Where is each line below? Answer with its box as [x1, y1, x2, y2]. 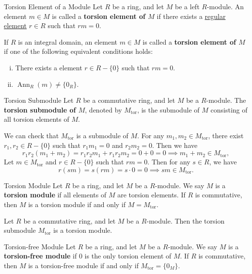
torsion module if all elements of [4, 190, 107, 200]
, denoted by [85, 104, 122, 114]
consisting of [210, 104, 248, 114]
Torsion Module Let [4, 180, 63, 190]
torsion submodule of [4, 104, 76, 114]
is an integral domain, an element [18, 36, 117, 47]
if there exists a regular [157, 11, 226, 21]
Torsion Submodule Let [4, 95, 74, 105]
